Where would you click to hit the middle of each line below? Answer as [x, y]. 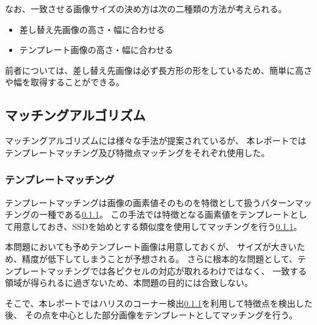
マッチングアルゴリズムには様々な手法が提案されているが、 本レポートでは [156, 141]
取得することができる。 [77, 82]
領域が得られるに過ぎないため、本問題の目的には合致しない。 [129, 283]
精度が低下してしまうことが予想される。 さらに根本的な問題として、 [160, 258]
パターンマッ [286, 202]
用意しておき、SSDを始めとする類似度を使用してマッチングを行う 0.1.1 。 [158, 226]
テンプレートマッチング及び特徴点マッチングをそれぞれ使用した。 [137, 152]
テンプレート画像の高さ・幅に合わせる [96, 50]
